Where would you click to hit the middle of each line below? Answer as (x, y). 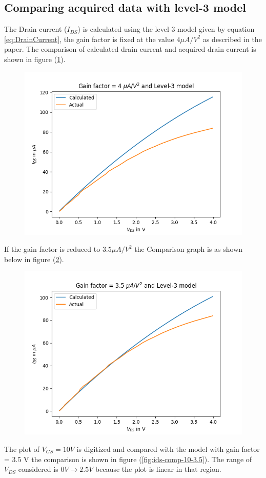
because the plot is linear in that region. (158, 469)
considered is (38, 469)
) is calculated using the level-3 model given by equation (166, 29)
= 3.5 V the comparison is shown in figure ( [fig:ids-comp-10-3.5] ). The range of (128, 459)
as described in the (232, 39)
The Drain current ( (36, 29)
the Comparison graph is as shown (189, 249)
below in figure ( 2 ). (34, 259)
